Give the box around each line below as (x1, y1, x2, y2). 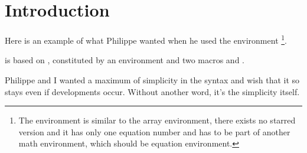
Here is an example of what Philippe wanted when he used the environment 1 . (5, 32, 287, 46)
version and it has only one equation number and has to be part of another (18, 125, 290, 138)
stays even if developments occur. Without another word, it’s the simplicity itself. (5, 85, 300, 97)
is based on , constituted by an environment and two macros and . (5, 54, 244, 66)
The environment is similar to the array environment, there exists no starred (18, 114, 296, 126)
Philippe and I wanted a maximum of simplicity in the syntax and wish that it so (5, 73, 300, 86)
